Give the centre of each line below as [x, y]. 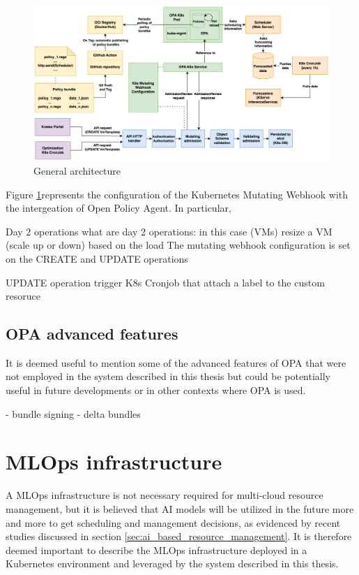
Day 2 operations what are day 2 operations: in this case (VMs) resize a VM [169, 231]
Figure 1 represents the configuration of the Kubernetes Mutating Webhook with [177, 194]
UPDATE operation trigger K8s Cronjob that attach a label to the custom [165, 282]
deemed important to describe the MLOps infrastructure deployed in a [156, 549]
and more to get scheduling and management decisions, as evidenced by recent [173, 522]
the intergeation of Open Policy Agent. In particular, [119, 208]
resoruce [23, 296]
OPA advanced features [92, 334]
